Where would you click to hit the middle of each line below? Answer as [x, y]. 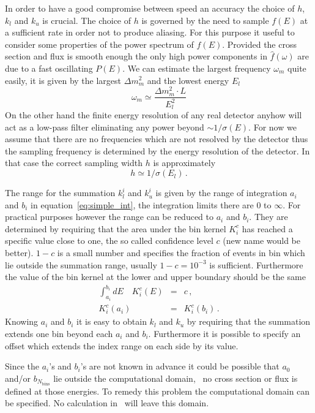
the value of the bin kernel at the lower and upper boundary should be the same [155, 277]
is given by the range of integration [221, 193]
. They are [269, 217]
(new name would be [261, 241]
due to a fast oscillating [49, 68]
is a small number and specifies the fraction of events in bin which [181, 253]
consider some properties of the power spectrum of [99, 44]
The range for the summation [60, 193]
